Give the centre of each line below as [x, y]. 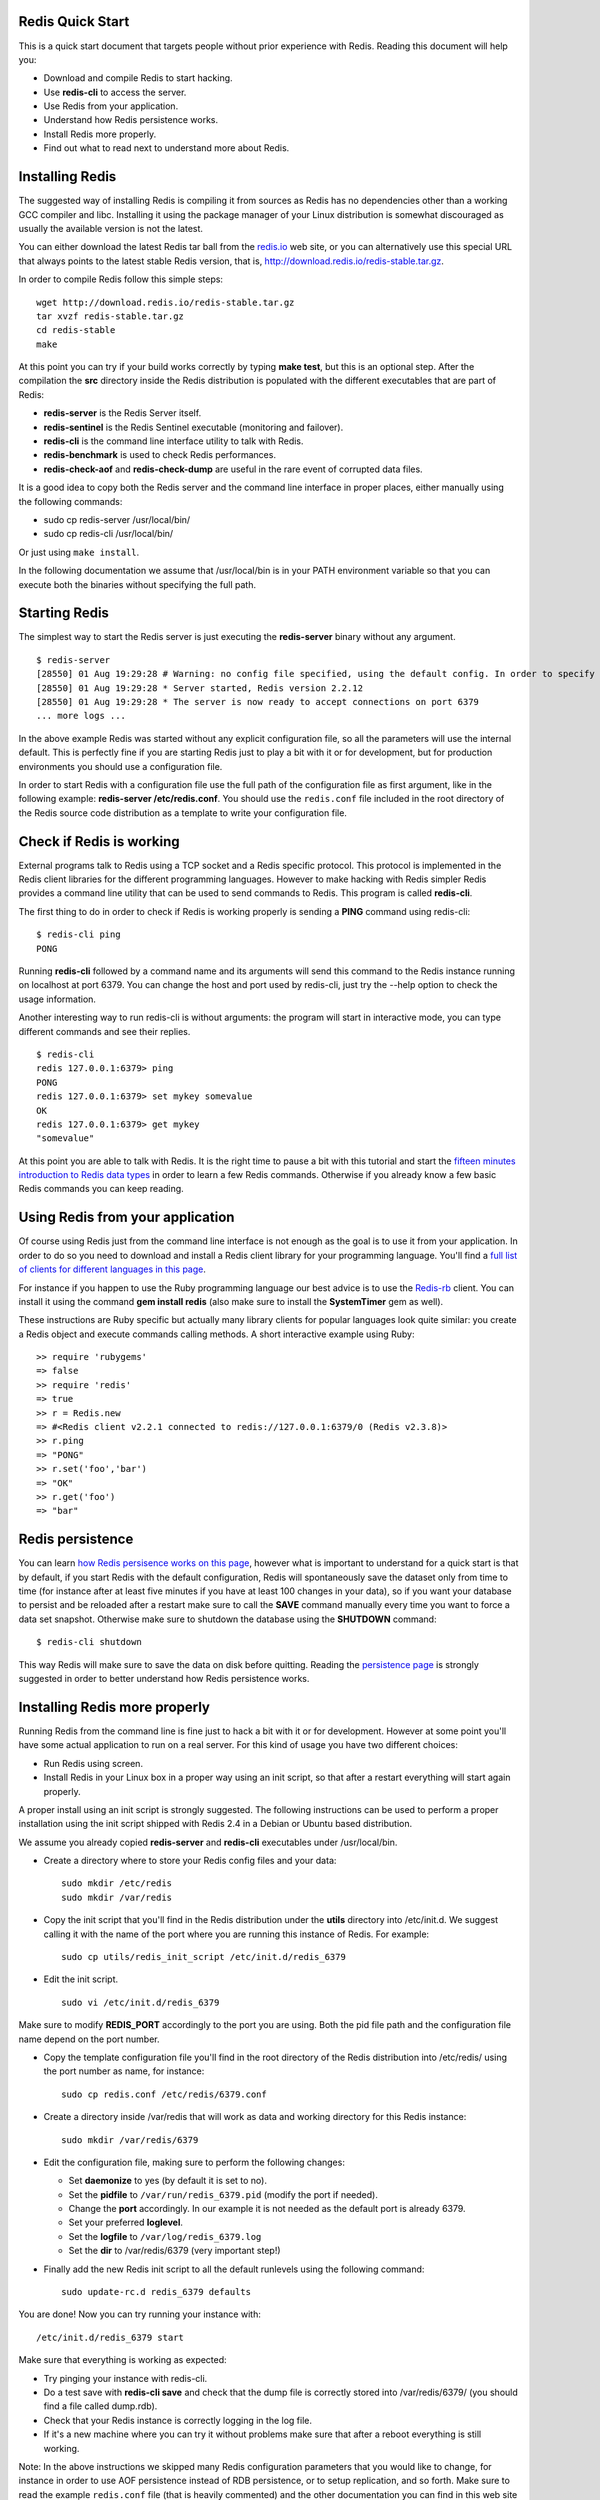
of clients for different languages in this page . [112, 1269]
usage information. [57, 999]
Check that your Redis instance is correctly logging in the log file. [177, 2420]
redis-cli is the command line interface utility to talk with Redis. [173, 441]
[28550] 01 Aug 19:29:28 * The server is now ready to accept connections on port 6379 [258, 701]
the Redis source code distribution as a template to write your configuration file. [182, 812]
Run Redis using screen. [93, 1763]
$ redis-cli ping [78, 934]
